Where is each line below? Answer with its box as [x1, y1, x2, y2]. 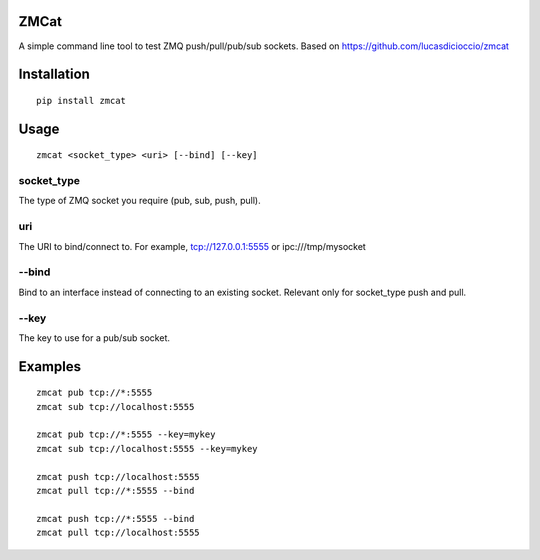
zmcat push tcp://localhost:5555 [36, 471, 200, 482]
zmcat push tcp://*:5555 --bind [36, 513, 195, 524]
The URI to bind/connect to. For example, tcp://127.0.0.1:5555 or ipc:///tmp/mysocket [18, 240, 367, 252]
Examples [18, 358, 82, 375]
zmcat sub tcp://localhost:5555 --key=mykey [36, 443, 259, 454]
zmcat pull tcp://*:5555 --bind [36, 485, 195, 497]
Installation [18, 66, 90, 83]
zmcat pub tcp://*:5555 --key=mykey [36, 429, 216, 440]
